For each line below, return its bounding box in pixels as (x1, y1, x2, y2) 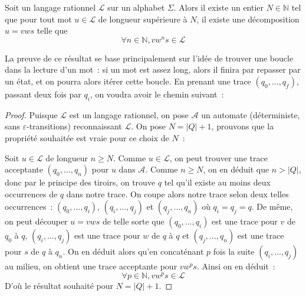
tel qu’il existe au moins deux (164, 176, 271, 188)
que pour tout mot (5, 12, 72, 25)
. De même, (251, 200, 293, 213)
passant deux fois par (5, 88, 81, 100)
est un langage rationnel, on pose (69, 108, 189, 121)
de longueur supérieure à (98, 12, 187, 25)
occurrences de (5, 187, 58, 200)
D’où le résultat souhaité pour (5, 279, 114, 292)
